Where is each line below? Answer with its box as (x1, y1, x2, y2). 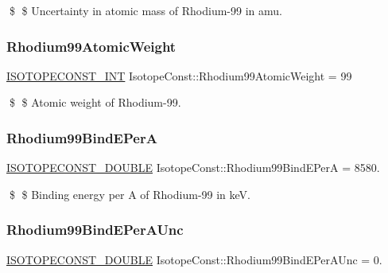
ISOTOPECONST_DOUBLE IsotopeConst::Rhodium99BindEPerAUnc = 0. (6, 251, 382, 267)
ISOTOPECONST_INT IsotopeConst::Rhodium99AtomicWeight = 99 (6, 67, 352, 84)
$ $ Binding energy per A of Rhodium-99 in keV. (9, 185, 250, 202)
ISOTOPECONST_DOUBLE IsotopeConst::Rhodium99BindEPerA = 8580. (6, 159, 380, 176)
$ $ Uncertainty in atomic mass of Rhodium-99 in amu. (9, 2, 282, 18)
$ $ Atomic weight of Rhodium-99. (9, 94, 181, 111)
